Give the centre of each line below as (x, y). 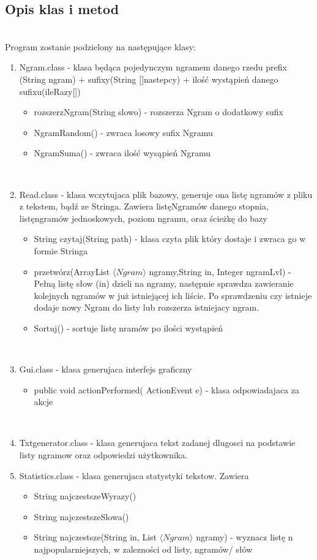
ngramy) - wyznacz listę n (244, 537)
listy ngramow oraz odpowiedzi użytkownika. (103, 455)
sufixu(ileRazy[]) (50, 91)
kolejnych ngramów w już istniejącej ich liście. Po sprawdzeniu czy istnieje (173, 295)
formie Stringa (61, 250)
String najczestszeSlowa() (81, 516)
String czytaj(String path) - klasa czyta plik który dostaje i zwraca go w (170, 239)
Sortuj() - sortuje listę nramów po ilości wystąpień (129, 327)
